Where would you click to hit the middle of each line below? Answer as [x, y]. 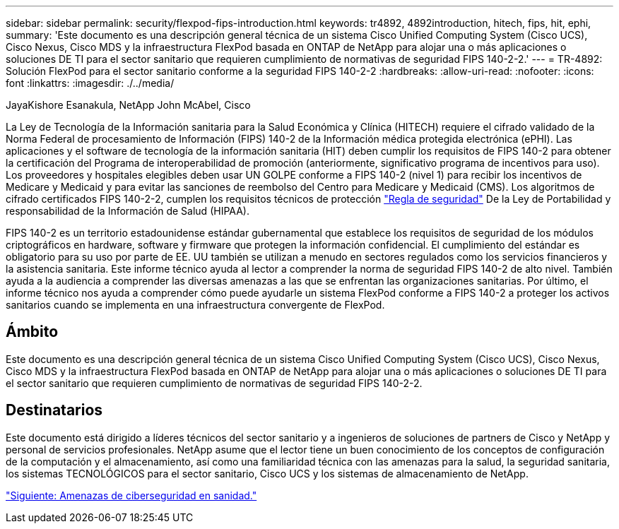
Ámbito [32, 332]
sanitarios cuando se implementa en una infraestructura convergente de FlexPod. [195, 305]
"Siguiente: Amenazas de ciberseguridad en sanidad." [131, 495]
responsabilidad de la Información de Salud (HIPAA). [128, 211]
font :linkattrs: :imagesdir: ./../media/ [90, 83]
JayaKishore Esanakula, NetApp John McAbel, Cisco [128, 105]
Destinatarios [54, 410]
